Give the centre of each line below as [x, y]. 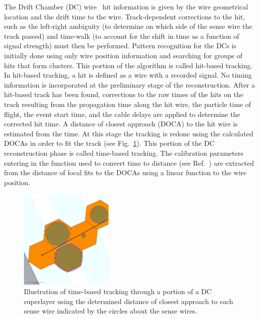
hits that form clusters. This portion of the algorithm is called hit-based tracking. [128, 65]
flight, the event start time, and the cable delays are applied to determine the [122, 114]
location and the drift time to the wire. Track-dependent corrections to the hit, [125, 16]
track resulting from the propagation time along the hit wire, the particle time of [128, 104]
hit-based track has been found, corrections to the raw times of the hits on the [124, 94]
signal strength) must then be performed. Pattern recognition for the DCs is [120, 46]
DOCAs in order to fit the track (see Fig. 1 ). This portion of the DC [109, 143]
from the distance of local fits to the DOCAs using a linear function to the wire [125, 172]
